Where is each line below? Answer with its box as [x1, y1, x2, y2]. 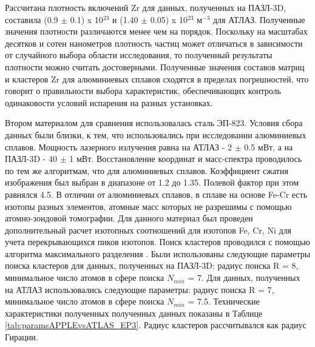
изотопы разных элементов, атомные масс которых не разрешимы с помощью [5, 200, 292, 212]
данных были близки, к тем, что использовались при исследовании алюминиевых [5, 128, 307, 141]
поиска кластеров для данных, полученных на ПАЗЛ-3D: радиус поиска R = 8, [5, 259, 299, 272]
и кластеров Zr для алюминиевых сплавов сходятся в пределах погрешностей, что [5, 72, 309, 85]
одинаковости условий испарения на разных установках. [5, 96, 213, 109]
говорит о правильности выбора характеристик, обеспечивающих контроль [5, 84, 281, 97]
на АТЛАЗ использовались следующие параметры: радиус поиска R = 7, [5, 283, 274, 295]
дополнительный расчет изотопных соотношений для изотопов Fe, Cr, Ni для [5, 223, 292, 236]
